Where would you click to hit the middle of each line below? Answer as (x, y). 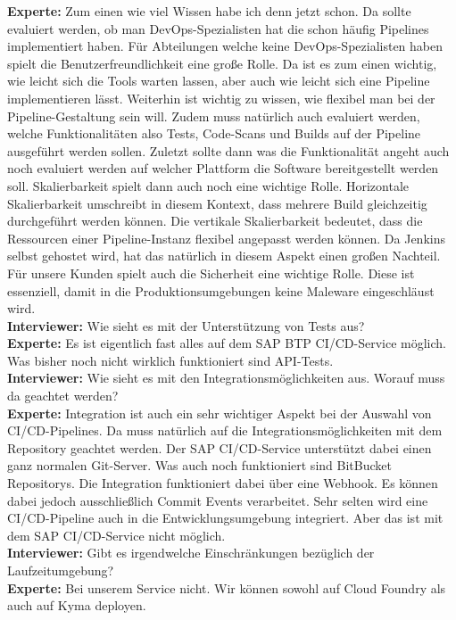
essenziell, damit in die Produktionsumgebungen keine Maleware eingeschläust (221, 290)
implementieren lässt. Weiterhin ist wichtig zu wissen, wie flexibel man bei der (221, 98)
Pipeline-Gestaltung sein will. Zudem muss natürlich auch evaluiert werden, (214, 116)
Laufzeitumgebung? (61, 570)
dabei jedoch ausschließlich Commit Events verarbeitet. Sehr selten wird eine (218, 500)
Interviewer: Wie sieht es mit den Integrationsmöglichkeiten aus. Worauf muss (226, 378)
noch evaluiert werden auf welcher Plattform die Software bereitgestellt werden (223, 168)
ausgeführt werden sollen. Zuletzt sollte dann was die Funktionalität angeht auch (228, 150)
